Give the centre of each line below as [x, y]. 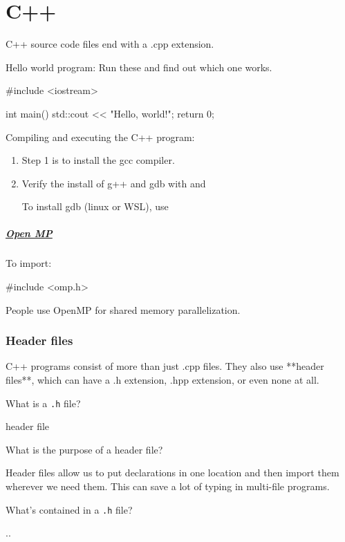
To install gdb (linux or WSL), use [95, 206]
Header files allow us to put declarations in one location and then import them [172, 473]
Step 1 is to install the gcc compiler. [98, 160]
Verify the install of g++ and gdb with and [114, 183]
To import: [29, 263]
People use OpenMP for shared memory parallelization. [123, 309]
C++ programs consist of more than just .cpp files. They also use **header [165, 366]
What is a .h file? [43, 403]
